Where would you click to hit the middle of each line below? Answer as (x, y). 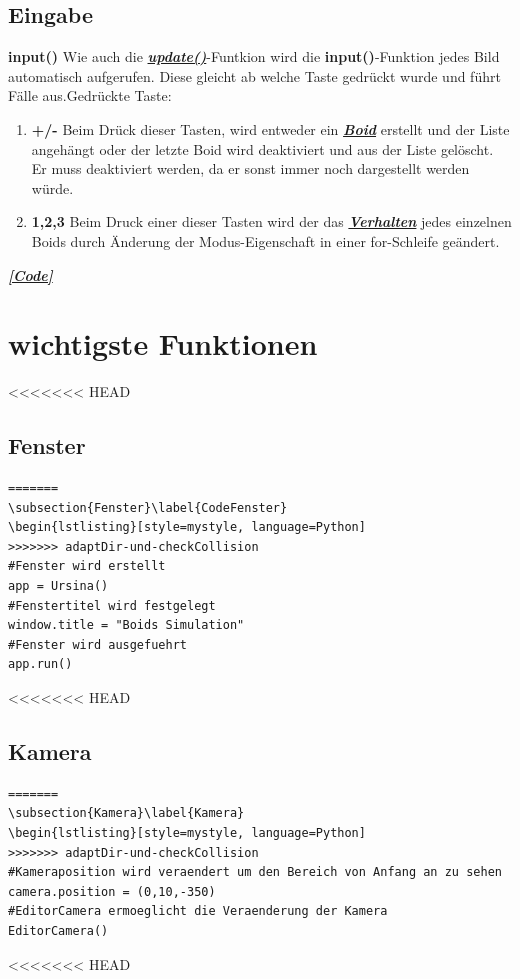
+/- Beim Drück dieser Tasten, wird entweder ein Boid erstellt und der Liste (270, 128)
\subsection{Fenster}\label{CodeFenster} (148, 507)
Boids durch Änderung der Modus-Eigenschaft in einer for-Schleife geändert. (265, 240)
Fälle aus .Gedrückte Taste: (90, 95)
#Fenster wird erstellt (87, 566)
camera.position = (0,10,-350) (112, 891)
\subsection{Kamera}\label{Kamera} (126, 813)
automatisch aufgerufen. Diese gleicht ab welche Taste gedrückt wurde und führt (254, 75)
